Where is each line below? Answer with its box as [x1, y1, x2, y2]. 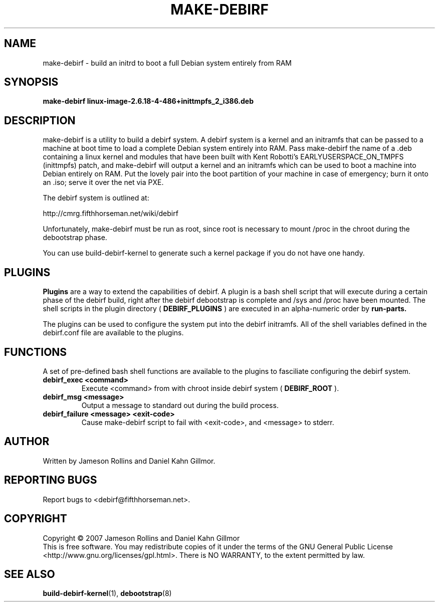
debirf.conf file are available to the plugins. [43, 328, 184, 337]
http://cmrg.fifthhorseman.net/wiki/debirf [43, 209, 178, 218]
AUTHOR [4, 435, 50, 448]
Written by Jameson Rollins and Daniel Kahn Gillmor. [43, 456, 215, 465]
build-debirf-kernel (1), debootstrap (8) [43, 589, 172, 598]
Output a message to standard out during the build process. [81, 400, 279, 410]
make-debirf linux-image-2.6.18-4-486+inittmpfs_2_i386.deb [43, 97, 254, 106]
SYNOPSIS [4, 76, 59, 89]
